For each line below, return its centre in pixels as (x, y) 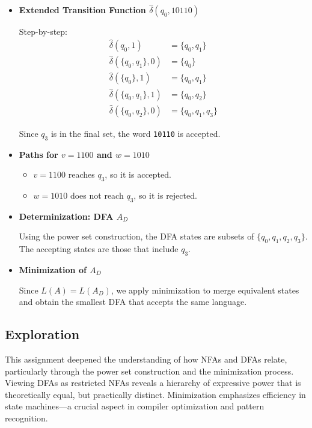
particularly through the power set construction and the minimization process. (149, 371)
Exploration (42, 334)
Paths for (38, 154)
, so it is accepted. (138, 174)
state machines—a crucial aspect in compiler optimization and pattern (135, 406)
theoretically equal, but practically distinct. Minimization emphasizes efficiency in (155, 394)
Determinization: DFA (66, 216)
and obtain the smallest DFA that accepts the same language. (133, 302)
